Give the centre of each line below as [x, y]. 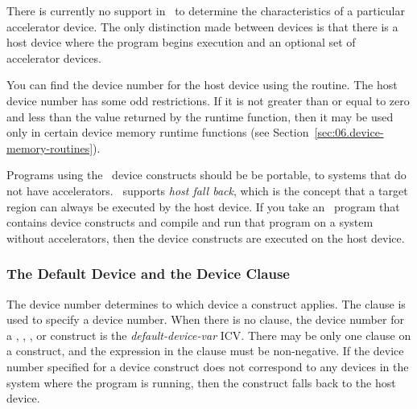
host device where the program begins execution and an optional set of [181, 42]
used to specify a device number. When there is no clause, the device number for [205, 319]
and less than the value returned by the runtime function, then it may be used [200, 116]
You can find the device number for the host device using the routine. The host [202, 85]
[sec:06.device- [349, 132]
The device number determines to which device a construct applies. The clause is [206, 303]
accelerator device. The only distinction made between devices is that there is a [202, 26]
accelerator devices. [54, 57]
